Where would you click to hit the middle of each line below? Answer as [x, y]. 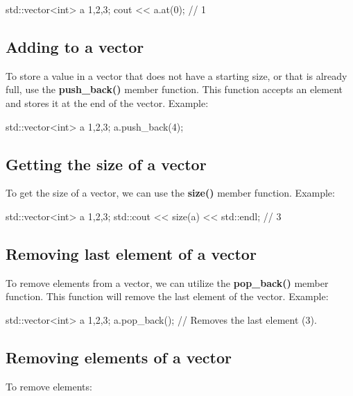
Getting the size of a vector [106, 164]
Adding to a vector [75, 46]
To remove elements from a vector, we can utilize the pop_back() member [167, 282]
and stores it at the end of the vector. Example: [107, 102]
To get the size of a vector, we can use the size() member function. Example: [170, 193]
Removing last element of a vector [131, 253]
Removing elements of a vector [119, 357]
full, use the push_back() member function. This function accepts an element [174, 89]
